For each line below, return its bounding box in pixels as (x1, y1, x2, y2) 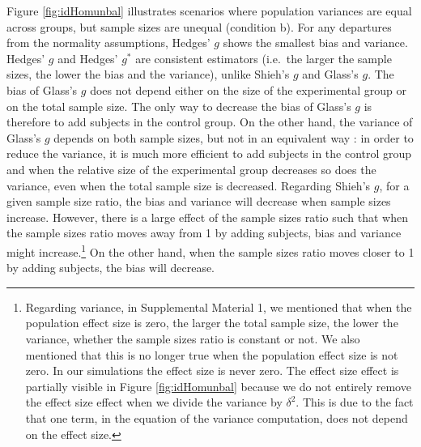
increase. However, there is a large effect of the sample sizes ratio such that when (6, 208, 408, 225)
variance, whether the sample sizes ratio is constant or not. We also (25, 330, 360, 347)
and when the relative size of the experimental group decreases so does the (6, 160, 376, 177)
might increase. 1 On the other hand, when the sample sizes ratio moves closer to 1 (6, 241, 415, 260)
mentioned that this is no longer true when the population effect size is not (25, 346, 398, 363)
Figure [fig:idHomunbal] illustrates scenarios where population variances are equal (6, 2, 412, 19)
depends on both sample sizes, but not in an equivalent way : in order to (53, 129, 414, 146)
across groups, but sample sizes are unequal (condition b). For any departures (6, 18, 392, 35)
